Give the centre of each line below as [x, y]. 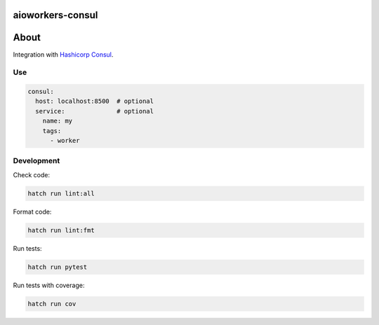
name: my [58, 121]
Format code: [32, 212]
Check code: [32, 174]
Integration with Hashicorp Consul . [63, 54]
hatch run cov [52, 304]
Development [36, 161]
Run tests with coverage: [49, 285]
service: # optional [95, 111]
